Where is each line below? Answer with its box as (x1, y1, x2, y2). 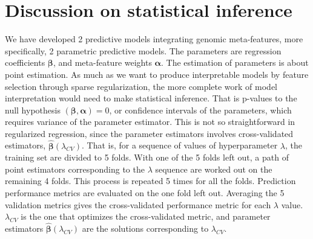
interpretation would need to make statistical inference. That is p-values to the (5, 92, 297, 104)
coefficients (5, 56, 45, 69)
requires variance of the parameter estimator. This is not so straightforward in (5, 115, 295, 128)
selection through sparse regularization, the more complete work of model (5, 80, 278, 92)
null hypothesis (5, 103, 61, 116)
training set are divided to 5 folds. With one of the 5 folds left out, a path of (5, 151, 289, 164)
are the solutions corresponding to (82, 222, 209, 235)
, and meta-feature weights (53, 56, 152, 69)
